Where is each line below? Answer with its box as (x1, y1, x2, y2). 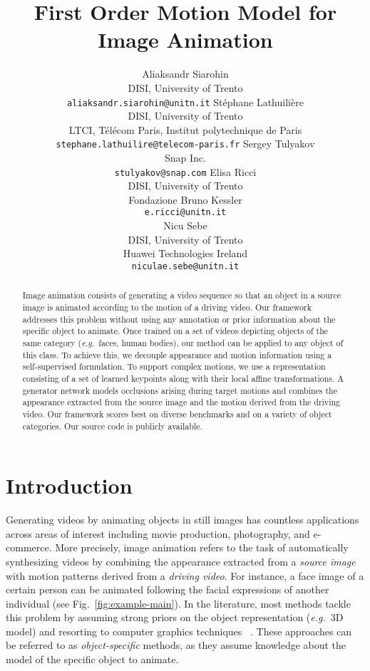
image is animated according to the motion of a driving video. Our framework (22, 301, 312, 313)
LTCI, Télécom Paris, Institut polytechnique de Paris (68, 122, 302, 137)
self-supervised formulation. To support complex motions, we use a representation (22, 360, 326, 373)
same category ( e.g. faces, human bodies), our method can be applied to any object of (22, 336, 344, 348)
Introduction (6, 471, 133, 500)
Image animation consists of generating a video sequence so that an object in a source (22, 289, 341, 301)
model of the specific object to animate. (6, 652, 179, 667)
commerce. (6, 540, 52, 555)
